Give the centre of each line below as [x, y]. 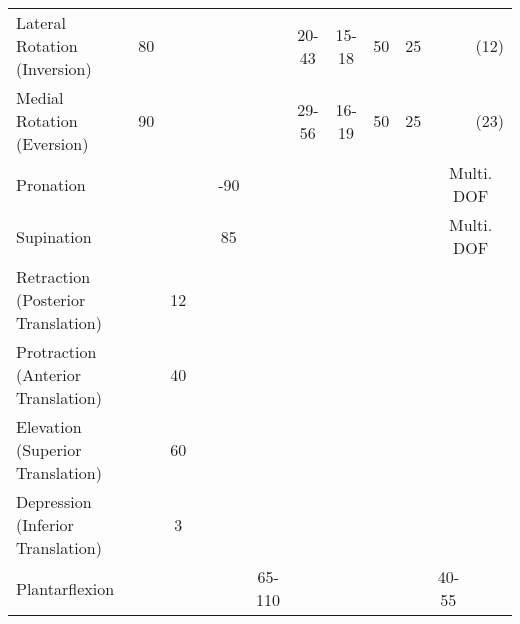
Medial [40, 97]
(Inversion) [54, 68]
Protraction [56, 351]
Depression [54, 501]
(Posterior [51, 299]
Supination [54, 236]
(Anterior [48, 374]
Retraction [53, 276]
